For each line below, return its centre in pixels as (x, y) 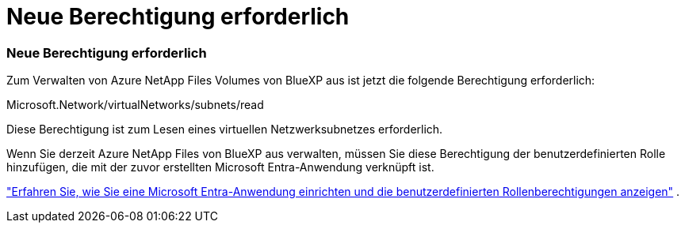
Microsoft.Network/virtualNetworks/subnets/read (135, 105)
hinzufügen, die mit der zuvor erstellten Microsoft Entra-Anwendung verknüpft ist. (220, 167)
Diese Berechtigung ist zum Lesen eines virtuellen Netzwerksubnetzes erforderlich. (225, 130)
